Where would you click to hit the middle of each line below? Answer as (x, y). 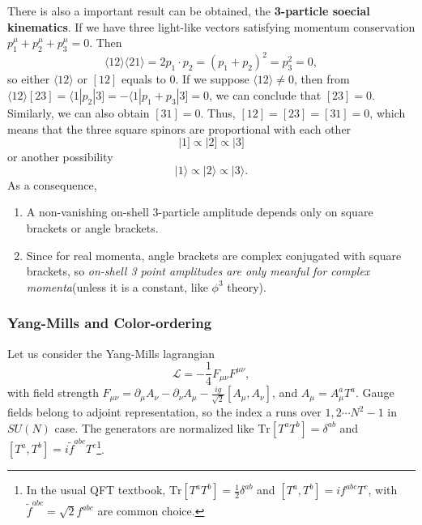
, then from (322, 79)
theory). (247, 286)
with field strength (53, 393)
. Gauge (375, 393)
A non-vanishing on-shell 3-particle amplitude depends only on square (200, 212)
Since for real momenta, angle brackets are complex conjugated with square (214, 255)
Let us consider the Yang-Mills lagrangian (111, 353)
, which (388, 113)
